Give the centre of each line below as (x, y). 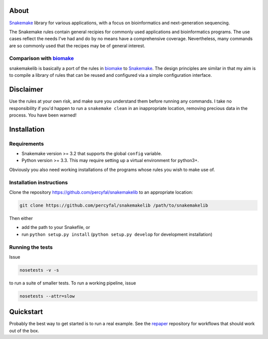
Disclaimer (26, 89)
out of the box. (24, 331)
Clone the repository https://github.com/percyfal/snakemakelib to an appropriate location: (101, 192)
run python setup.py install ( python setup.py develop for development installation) (117, 234)
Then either (21, 218)
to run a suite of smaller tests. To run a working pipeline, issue (73, 283)
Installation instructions (38, 182)
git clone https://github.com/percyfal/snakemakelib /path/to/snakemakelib (114, 205)
